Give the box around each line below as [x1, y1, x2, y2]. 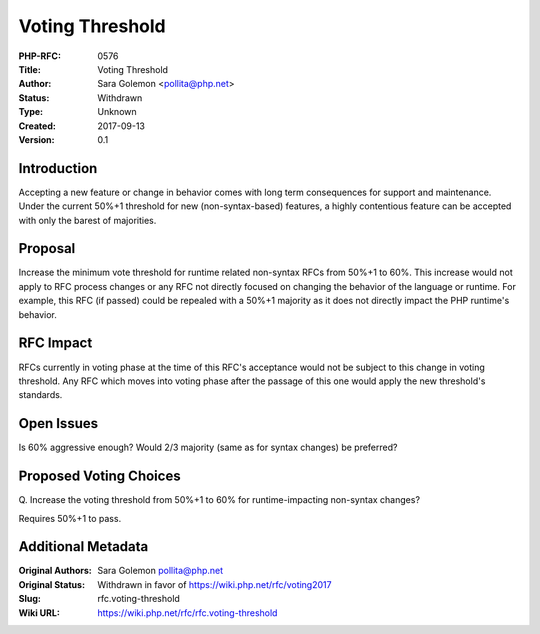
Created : [18, 120, 57, 132]
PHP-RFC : [18, 50, 62, 62]
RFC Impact [18, 335, 93, 352]
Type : [18, 106, 44, 118]
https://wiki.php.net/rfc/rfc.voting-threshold [97, 606, 278, 619]
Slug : [18, 593, 42, 605]
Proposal [18, 240, 76, 257]
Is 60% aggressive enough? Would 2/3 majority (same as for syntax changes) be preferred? [18, 441, 398, 454]
